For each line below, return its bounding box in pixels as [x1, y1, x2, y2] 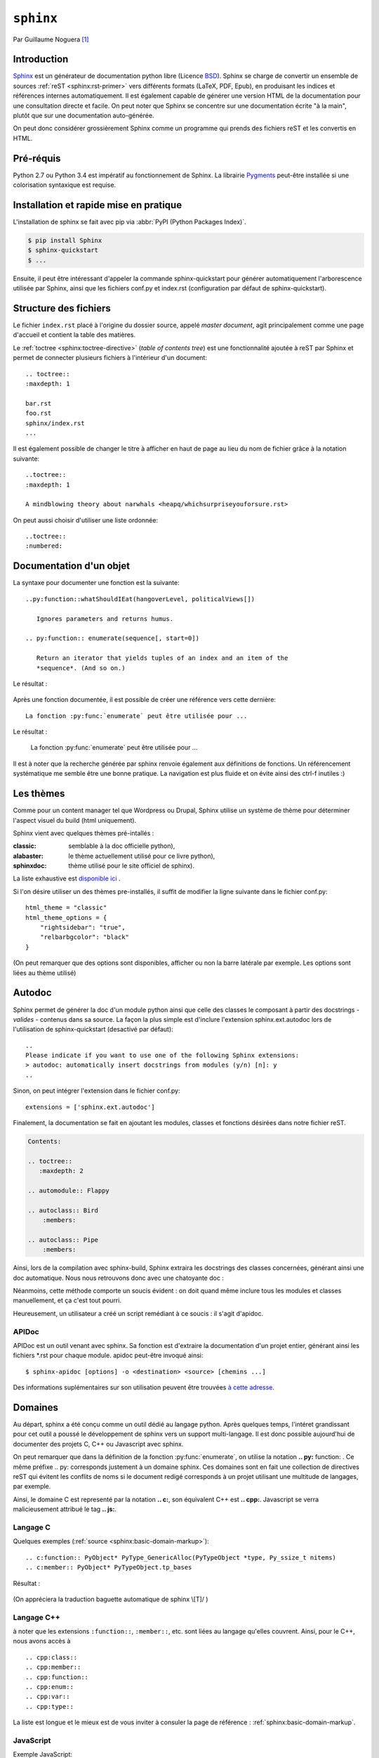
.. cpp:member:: [25, 1663, 81, 1672]
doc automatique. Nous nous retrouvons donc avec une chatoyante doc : [13, 1273, 225, 1282]
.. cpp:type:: [25, 1702, 74, 1710]
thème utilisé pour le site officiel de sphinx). [68, 861, 195, 870]
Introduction [13, 53, 69, 65]
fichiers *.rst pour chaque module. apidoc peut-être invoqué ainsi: [13, 1351, 204, 1360]
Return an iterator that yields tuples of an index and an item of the [36, 654, 288, 662]
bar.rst [25, 399, 52, 407]
